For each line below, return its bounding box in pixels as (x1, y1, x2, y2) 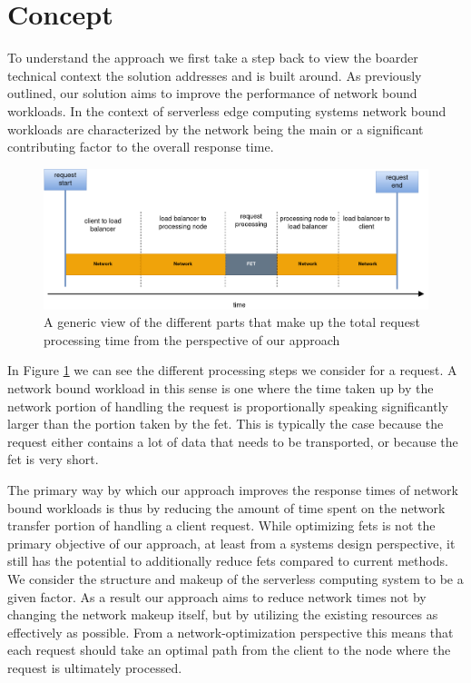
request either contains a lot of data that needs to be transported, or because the (7, 431, 458, 450)
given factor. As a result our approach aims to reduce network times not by (7, 587, 427, 606)
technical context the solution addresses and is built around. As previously (7, 65, 422, 84)
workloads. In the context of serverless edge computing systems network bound (7, 101, 446, 120)
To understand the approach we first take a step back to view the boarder (7, 48, 418, 67)
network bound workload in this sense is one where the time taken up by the (7, 379, 434, 398)
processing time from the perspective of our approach (44, 330, 340, 349)
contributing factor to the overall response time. (7, 137, 274, 156)
